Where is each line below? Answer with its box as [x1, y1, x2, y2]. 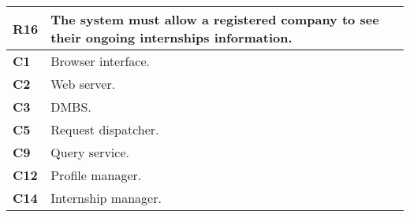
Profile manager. [50, 166, 142, 184]
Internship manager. [50, 189, 162, 207]
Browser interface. [50, 52, 150, 70]
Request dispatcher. [50, 120, 159, 138]
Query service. [50, 143, 129, 161]
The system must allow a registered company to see [50, 10, 379, 28]
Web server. [50, 75, 116, 93]
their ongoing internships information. [50, 28, 293, 46]
